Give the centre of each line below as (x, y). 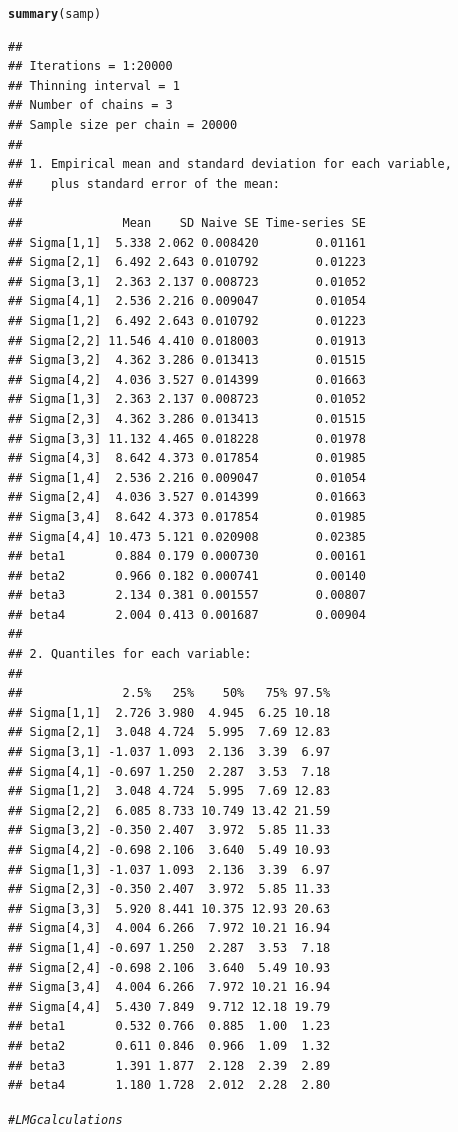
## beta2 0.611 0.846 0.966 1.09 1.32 (169, 1045)
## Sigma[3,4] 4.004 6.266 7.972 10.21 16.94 (169, 987)
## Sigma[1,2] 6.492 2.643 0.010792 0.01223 (187, 320)
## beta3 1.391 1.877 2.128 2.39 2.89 (169, 1065)
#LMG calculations (65, 1119)
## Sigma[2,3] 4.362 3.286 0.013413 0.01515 (187, 418)
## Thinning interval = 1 (94, 85)
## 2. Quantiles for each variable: (130, 654)
